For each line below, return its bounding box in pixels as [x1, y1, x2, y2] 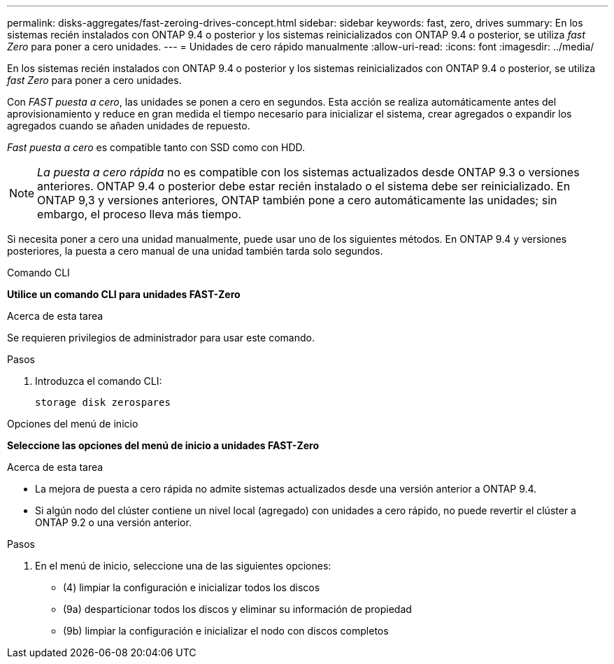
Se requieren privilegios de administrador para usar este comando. [7, 332, 315, 344]
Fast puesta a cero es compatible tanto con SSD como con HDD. [7, 141, 306, 153]
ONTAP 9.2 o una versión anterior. [35, 516, 192, 528]
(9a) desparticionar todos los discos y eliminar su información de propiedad [63, 603, 412, 615]
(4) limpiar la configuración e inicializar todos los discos [63, 581, 320, 593]
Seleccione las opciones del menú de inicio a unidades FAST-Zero [7, 439, 319, 451]
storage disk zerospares [35, 397, 171, 408]
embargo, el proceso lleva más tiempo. [37, 207, 242, 221]
